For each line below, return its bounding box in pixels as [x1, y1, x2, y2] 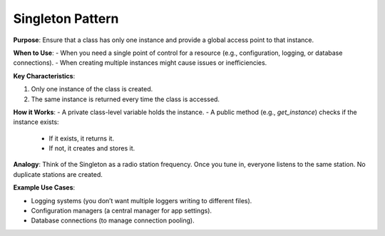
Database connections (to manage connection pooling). [31, 216, 195, 225]
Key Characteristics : [13, 71, 76, 80]
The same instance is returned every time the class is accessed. [31, 95, 220, 103]
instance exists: [13, 118, 60, 126]
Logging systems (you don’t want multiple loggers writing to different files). [31, 196, 252, 205]
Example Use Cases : [13, 183, 76, 192]
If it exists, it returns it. [48, 134, 114, 143]
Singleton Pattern [13, 11, 119, 26]
